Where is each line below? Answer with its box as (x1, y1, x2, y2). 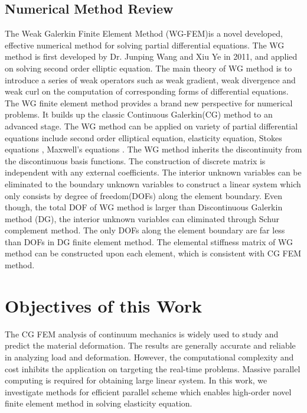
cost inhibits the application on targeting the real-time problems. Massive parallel (5, 362, 301, 375)
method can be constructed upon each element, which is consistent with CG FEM (5, 247, 302, 259)
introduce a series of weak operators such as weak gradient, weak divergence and (5, 73, 296, 86)
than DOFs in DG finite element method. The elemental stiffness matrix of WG (5, 235, 293, 248)
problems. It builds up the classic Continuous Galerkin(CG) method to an (5, 108, 273, 121)
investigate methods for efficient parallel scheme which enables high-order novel (5, 385, 292, 398)
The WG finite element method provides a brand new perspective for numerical (5, 96, 293, 109)
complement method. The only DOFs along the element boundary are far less (5, 224, 285, 236)
